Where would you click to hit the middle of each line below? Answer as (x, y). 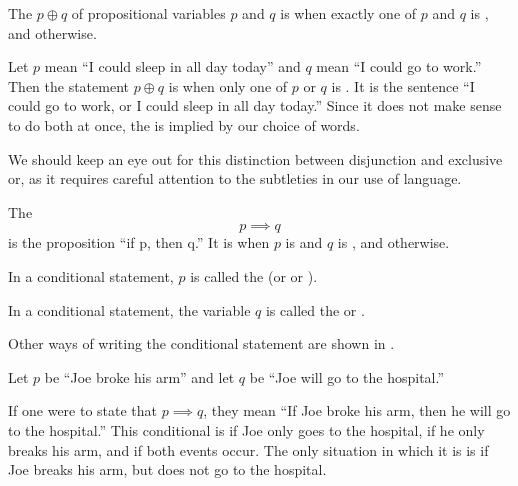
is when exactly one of (348, 13)
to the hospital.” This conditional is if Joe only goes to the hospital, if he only (246, 429)
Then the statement (69, 85)
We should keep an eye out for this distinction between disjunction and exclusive (255, 158)
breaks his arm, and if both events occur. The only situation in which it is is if (248, 449)
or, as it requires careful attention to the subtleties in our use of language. (235, 178)
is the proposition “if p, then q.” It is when (139, 242)
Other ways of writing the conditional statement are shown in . (201, 343)
